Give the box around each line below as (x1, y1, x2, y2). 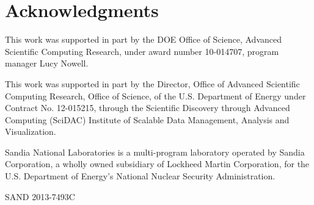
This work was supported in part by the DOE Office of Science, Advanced (5, 33, 282, 46)
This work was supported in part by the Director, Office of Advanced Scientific (5, 77, 300, 90)
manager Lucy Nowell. (5, 57, 89, 70)
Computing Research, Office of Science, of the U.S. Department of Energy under (5, 89, 306, 102)
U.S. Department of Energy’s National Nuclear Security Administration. (5, 170, 276, 182)
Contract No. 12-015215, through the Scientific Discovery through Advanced (5, 101, 290, 114)
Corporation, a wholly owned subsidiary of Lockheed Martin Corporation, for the (5, 157, 310, 170)
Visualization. (5, 125, 56, 138)
